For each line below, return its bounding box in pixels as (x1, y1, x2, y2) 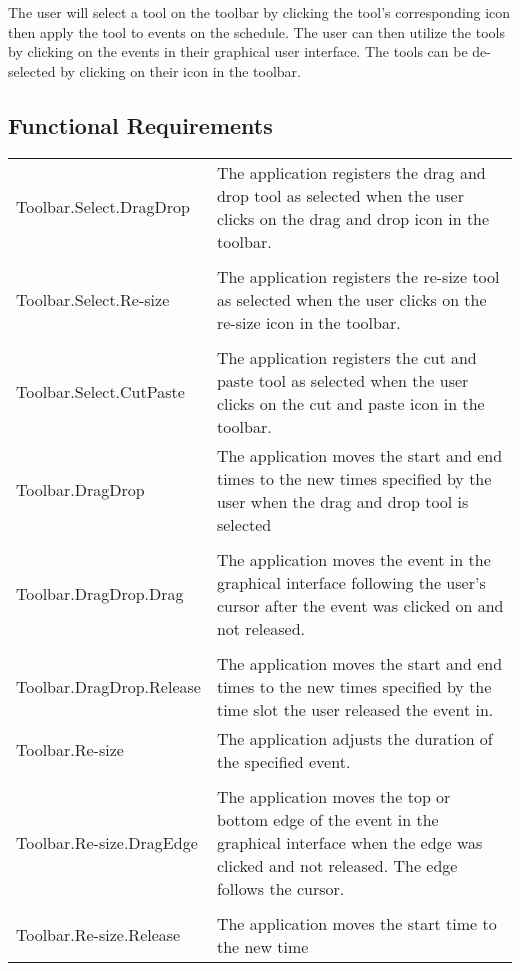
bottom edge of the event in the (216, 807, 439, 831)
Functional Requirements (8, 109, 273, 140)
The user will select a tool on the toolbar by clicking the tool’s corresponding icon (8, 2, 511, 22)
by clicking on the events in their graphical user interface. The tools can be (8, 41, 468, 62)
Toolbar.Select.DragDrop (16, 195, 190, 219)
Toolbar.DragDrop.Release (16, 674, 201, 698)
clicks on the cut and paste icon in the (216, 391, 485, 415)
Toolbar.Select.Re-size (16, 287, 170, 311)
